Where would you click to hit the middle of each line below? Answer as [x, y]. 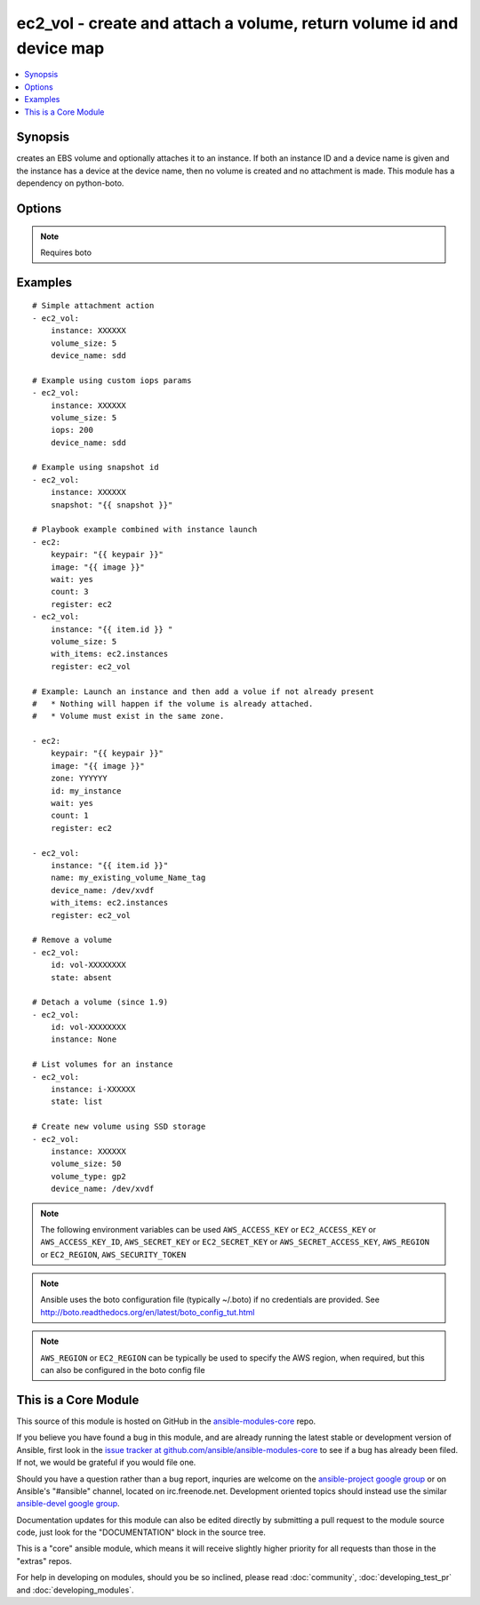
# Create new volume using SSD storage [119, 1127]
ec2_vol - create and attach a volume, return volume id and [237, 23]
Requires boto [66, 252]
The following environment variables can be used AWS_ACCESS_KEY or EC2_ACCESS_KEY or [208, 1229]
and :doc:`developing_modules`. [75, 1590]
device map [60, 48]
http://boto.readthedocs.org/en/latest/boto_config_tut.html [148, 1312]
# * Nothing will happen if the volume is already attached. [173, 703]
